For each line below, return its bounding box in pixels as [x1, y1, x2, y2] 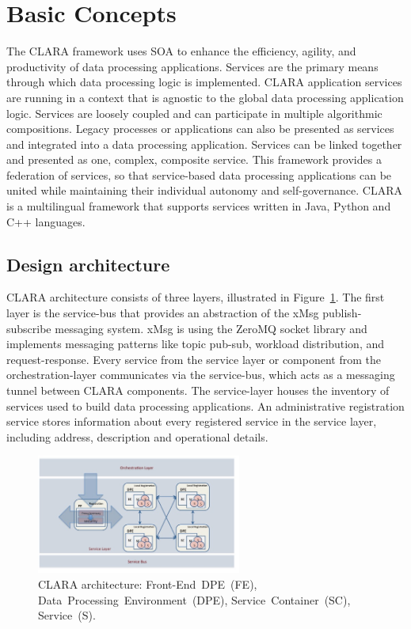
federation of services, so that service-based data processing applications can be [6, 166, 392, 183]
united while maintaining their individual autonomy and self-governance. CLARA [6, 182, 402, 199]
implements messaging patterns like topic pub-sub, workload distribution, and [6, 335, 385, 352]
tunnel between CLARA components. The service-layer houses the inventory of [6, 382, 390, 399]
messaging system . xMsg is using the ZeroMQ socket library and [55, 320, 367, 336]
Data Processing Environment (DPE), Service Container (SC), [38, 591, 351, 608]
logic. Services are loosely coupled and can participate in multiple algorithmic [6, 104, 382, 121]
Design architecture [6, 252, 170, 276]
